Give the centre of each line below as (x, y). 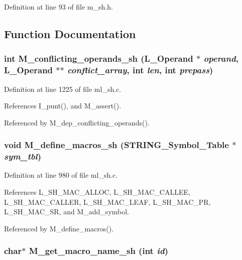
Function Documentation (70, 33)
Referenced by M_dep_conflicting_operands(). (77, 122)
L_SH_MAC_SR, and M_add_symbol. (67, 212)
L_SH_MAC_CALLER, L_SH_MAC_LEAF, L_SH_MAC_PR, (107, 202)
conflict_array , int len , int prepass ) (140, 70)
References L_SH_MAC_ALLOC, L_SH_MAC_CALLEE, (97, 192)
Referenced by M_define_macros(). (59, 228)
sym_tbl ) (23, 156)
